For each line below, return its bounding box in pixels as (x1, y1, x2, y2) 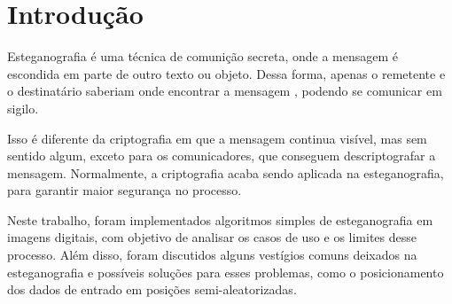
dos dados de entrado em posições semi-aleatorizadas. (7, 280, 297, 299)
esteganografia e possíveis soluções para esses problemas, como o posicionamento (7, 262, 444, 281)
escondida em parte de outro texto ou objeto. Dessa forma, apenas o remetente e (7, 64, 446, 82)
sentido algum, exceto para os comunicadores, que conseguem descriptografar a (7, 146, 436, 165)
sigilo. (7, 98, 39, 117)
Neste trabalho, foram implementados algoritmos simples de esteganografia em (7, 210, 433, 229)
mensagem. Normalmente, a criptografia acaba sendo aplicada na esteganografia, (7, 163, 444, 182)
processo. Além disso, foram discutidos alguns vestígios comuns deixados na (7, 246, 417, 264)
